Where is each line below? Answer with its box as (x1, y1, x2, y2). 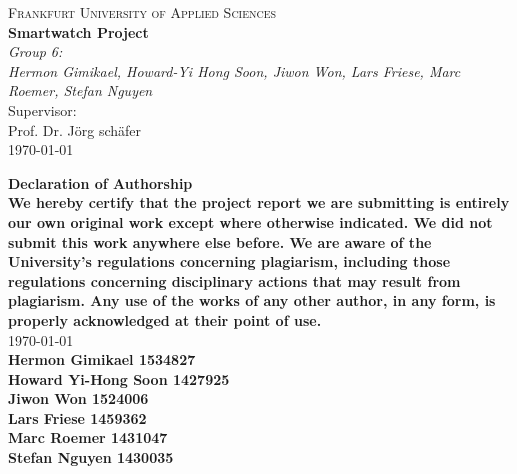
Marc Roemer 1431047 (8, 427, 168, 448)
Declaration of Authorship (8, 172, 193, 193)
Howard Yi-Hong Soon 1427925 (8, 368, 230, 389)
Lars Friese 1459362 (8, 407, 147, 428)
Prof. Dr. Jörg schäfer (8, 119, 142, 140)
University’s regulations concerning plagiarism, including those (8, 251, 451, 272)
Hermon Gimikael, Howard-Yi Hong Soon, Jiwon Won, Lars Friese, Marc (8, 60, 461, 81)
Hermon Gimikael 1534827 (8, 349, 196, 370)
